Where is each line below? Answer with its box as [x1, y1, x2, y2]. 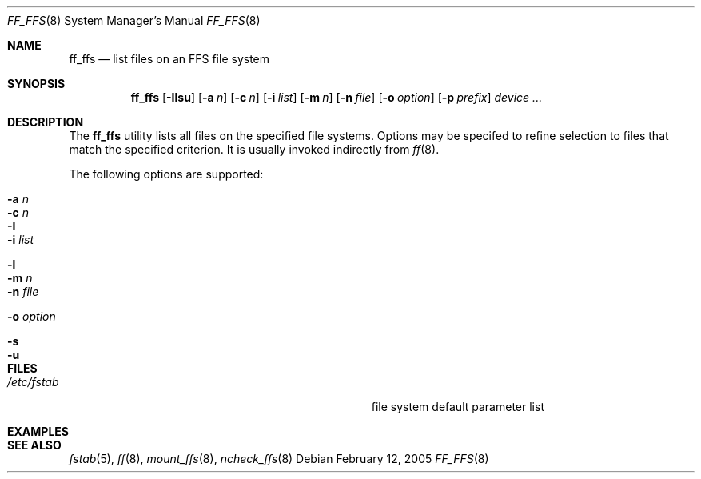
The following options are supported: [69, 167, 264, 181]
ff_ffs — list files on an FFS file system [69, 52, 270, 66]
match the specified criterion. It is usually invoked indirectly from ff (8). [69, 142, 440, 156]
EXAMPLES [7, 425, 69, 438]
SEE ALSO [7, 438, 62, 452]
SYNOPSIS [7, 77, 66, 90]
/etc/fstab [7, 375, 59, 389]
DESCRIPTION [7, 115, 84, 129]
